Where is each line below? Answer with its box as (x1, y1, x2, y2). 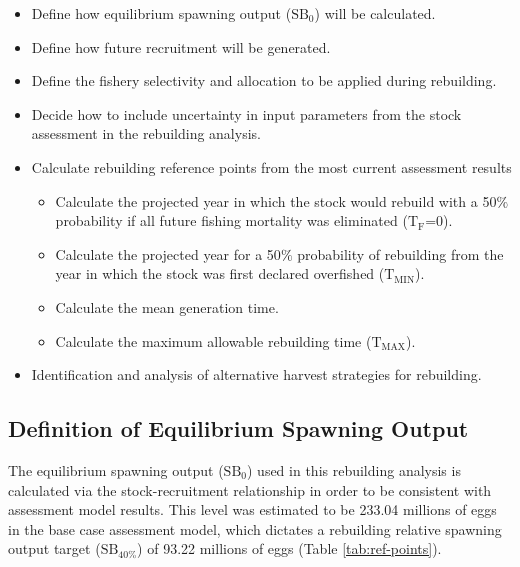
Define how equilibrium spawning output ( (31, 3, 292, 23)
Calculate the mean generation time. (55, 296, 279, 317)
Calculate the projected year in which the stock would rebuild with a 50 (55, 190, 497, 211)
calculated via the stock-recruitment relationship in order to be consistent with (8, 479, 492, 500)
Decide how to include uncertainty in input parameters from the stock (31, 103, 462, 124)
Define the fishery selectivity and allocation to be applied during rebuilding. (31, 70, 497, 91)
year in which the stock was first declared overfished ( (55, 263, 385, 284)
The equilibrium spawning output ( (8, 459, 224, 480)
